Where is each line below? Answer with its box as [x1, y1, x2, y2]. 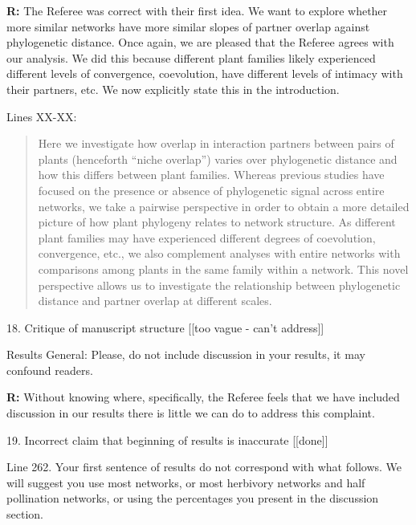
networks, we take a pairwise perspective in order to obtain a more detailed [38, 197, 410, 214]
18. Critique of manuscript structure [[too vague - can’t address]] [6, 319, 324, 336]
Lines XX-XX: [6, 108, 77, 124]
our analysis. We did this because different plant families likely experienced [6, 49, 376, 66]
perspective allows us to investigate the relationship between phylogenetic [38, 276, 401, 293]
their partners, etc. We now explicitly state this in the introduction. [6, 80, 340, 97]
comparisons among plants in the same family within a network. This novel [38, 260, 409, 277]
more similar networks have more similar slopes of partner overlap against [6, 18, 370, 35]
